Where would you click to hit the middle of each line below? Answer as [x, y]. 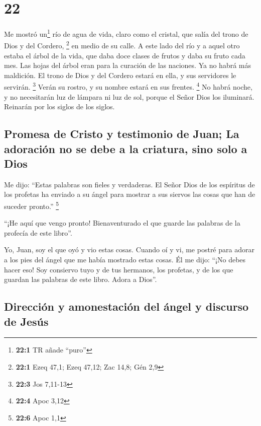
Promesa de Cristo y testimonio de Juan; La [122, 134]
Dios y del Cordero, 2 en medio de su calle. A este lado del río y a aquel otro [122, 45]
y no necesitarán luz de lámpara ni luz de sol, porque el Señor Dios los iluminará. [129, 96]
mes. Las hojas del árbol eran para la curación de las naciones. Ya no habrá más [127, 65]
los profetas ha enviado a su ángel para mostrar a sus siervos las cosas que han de [130, 194]
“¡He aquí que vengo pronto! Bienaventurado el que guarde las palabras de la [122, 223]
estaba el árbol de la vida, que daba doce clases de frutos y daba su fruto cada [125, 55]
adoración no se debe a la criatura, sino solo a [126, 148]
